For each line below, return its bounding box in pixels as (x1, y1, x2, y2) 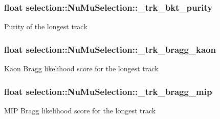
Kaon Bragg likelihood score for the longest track (4, 63, 159, 74)
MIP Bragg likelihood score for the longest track (4, 105, 156, 115)
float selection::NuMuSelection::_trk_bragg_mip (4, 85, 212, 97)
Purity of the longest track (4, 21, 87, 32)
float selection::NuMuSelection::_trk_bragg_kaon (4, 43, 216, 55)
